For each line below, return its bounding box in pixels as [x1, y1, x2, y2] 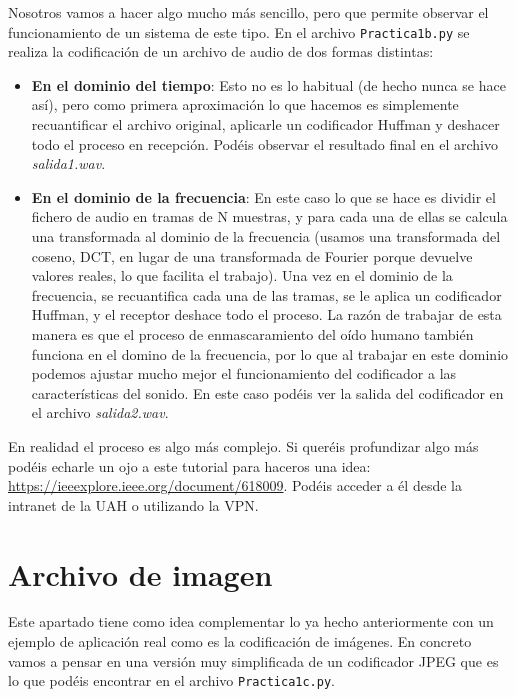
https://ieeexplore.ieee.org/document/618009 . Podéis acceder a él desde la [8, 475, 462, 496]
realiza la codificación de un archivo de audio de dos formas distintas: [8, 41, 434, 62]
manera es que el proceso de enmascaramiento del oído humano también [31, 323, 474, 344]
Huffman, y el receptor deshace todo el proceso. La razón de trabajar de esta [31, 304, 502, 325]
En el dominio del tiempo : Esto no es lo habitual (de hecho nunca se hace [31, 74, 506, 95]
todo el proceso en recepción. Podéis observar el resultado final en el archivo [31, 133, 499, 154]
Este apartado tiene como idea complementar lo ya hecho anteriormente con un [8, 611, 494, 632]
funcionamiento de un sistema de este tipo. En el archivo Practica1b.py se [8, 21, 470, 42]
